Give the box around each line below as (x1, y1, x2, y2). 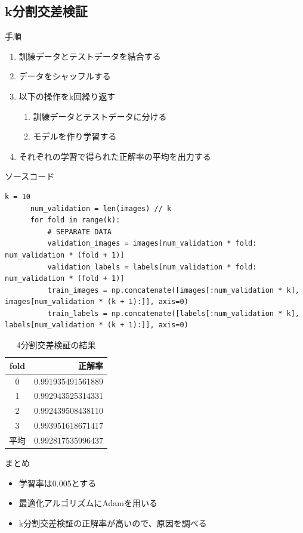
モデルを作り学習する (33, 130, 117, 142)
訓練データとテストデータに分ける (33, 110, 167, 122)
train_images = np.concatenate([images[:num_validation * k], (47, 286, 299, 295)
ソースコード (5, 170, 55, 182)
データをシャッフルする (18, 70, 111, 82)
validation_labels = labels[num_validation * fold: (47, 262, 257, 271)
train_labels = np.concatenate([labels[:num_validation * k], (47, 309, 299, 318)
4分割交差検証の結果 (16, 339, 96, 351)
